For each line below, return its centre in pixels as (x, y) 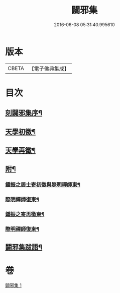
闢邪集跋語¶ (24, 247)
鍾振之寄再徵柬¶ (25, 214)
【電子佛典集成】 (49, 69)
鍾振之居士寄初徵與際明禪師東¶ (43, 185)
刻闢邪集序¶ (24, 113)
